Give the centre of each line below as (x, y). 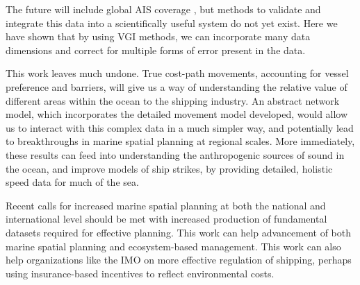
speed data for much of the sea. (72, 182)
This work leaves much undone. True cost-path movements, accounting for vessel (177, 73)
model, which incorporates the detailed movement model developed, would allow (177, 114)
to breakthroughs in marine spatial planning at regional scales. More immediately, (180, 141)
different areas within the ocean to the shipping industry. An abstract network (173, 100)
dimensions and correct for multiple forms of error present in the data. (156, 50)
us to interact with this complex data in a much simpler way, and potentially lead (180, 127)
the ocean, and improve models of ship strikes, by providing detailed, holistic (169, 168)
